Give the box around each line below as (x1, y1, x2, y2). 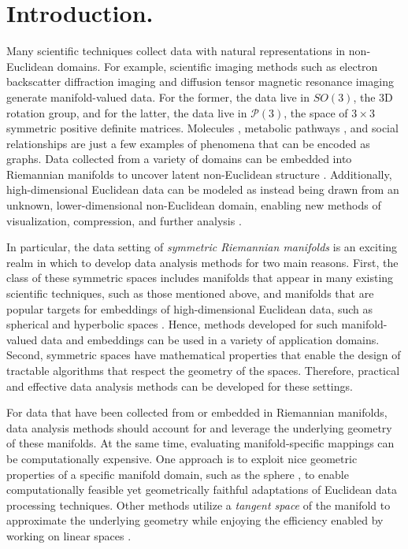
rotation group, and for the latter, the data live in (6, 104, 247, 121)
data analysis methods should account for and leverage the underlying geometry (6, 419, 392, 436)
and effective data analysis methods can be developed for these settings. (6, 377, 353, 394)
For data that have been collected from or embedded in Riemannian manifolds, (6, 404, 388, 421)
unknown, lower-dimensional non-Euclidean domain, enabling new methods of (6, 197, 381, 213)
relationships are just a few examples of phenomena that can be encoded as (6, 135, 370, 151)
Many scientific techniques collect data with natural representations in (6, 43, 346, 59)
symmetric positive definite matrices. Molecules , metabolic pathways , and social (6, 120, 399, 136)
